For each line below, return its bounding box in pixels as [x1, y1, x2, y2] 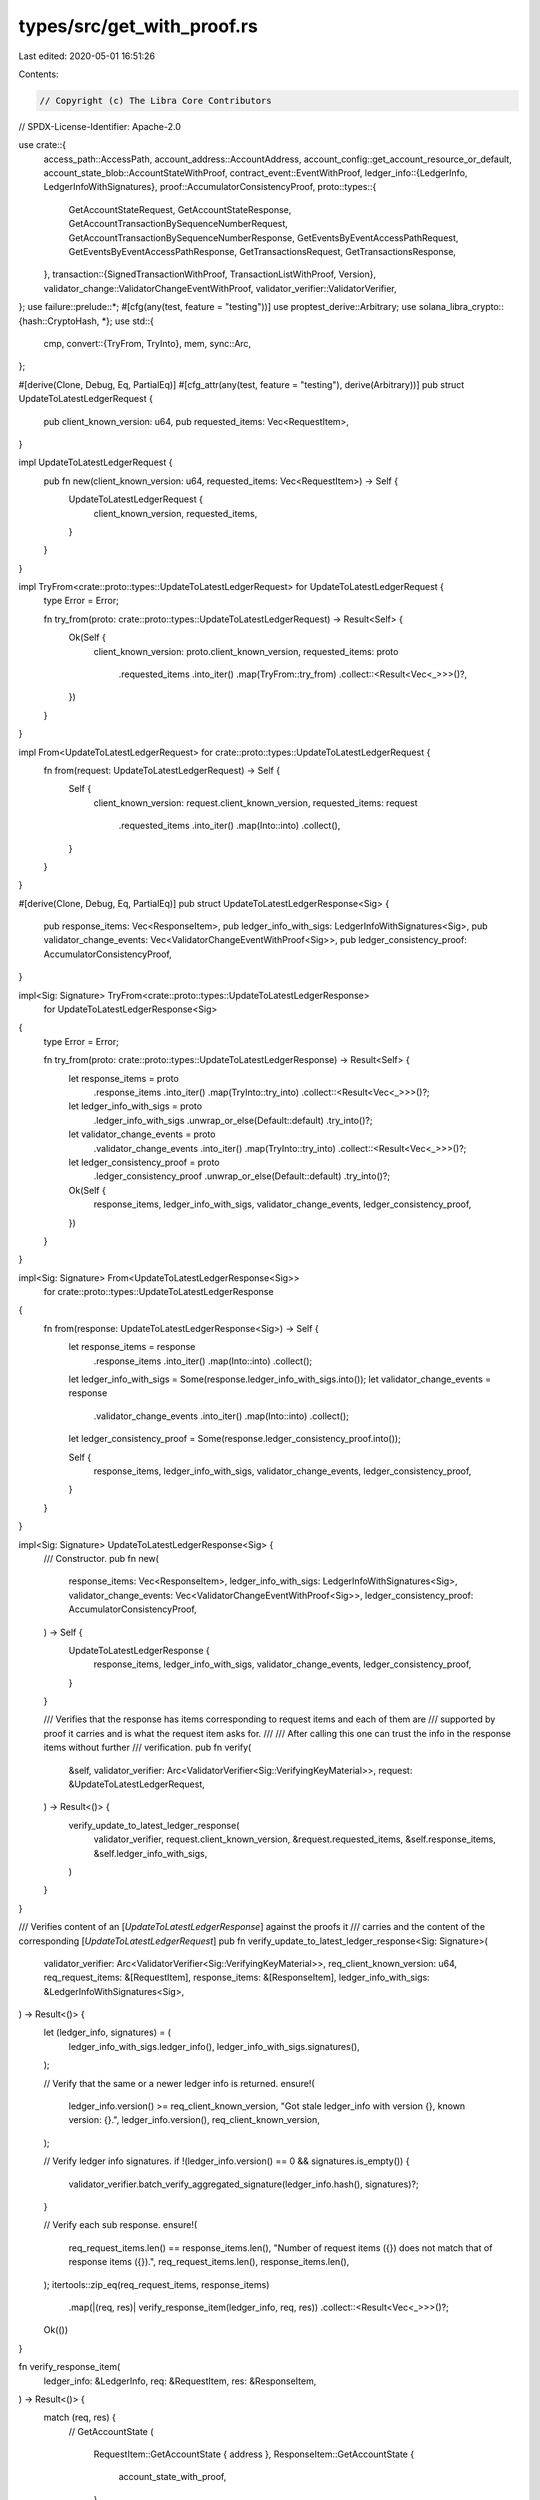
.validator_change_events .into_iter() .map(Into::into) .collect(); [93, 1410, 349, 1422]
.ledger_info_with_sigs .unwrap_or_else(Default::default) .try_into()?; [93, 1114, 373, 1126]
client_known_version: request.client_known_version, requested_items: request [93, 796, 419, 809]
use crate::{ [18, 139, 67, 151]
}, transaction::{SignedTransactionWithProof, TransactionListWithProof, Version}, [43, 268, 377, 280]
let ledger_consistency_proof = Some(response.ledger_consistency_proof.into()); [68, 1433, 402, 1445]
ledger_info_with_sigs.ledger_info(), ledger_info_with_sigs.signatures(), [68, 2040, 360, 2052]
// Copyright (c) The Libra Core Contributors [39, 95, 272, 106]
